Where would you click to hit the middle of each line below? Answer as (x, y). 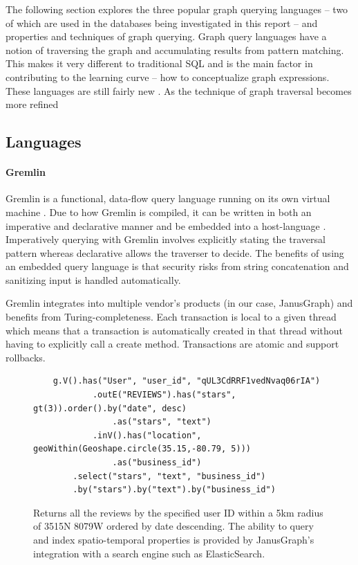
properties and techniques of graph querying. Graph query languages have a (166, 36)
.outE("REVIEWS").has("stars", (164, 395)
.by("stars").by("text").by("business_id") (174, 490)
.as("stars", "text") (162, 422)
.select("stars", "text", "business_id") (169, 476)
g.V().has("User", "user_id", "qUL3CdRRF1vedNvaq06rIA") (187, 381)
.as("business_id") (157, 463)
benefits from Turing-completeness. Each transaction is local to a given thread (171, 317)
